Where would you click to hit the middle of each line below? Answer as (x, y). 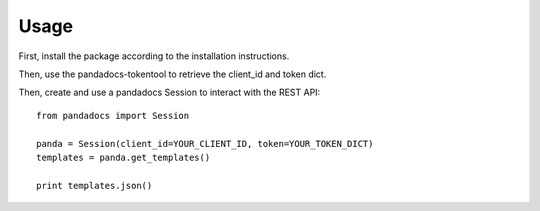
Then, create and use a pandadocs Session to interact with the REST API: (169, 92)
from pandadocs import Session (113, 115)
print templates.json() (94, 185)
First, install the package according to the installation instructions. (154, 56)
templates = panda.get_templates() (123, 157)
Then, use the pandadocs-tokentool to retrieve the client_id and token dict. (172, 74)
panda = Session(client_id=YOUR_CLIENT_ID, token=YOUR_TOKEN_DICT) (205, 143)
